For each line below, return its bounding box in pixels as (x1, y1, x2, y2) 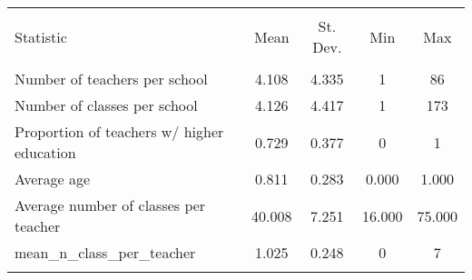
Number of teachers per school (15, 68, 208, 89)
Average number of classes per (15, 195, 206, 215)
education (15, 142, 76, 163)
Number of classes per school (15, 95, 198, 115)
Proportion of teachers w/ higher (15, 121, 224, 142)
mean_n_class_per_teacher (15, 242, 196, 263)
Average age (15, 168, 91, 189)
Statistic (15, 25, 67, 47)
